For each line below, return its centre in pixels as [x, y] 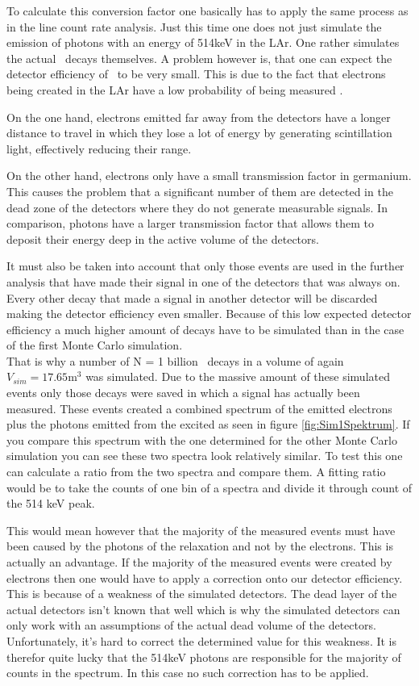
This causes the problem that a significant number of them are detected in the [200, 191]
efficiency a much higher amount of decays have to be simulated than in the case [205, 329]
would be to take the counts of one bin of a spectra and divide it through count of [209, 487]
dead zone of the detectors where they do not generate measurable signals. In [197, 207]
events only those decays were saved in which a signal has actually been [183, 393]
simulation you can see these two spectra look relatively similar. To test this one [205, 456]
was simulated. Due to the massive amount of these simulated [238, 376]
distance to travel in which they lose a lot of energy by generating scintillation [199, 133]
